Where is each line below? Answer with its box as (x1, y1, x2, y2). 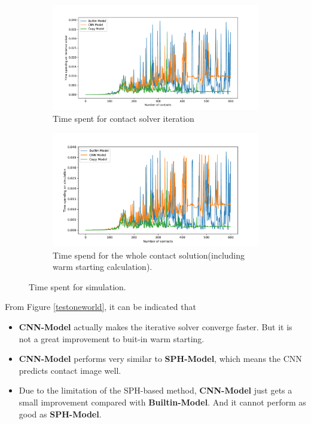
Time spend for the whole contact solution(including (53, 248, 245, 261)
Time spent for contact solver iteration (53, 112, 194, 124)
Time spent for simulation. (29, 280, 126, 293)
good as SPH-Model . (19, 407, 102, 420)
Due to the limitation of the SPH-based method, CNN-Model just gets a (19, 384, 292, 397)
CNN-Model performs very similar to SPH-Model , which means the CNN (19, 352, 302, 365)
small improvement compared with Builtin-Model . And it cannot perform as (19, 395, 306, 408)
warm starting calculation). (53, 260, 153, 273)
